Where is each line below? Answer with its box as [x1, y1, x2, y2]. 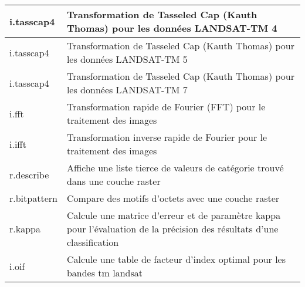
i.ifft [9, 137, 26, 151]
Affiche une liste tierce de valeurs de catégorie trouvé [66, 161, 284, 174]
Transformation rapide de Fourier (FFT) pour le [66, 100, 266, 113]
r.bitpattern [9, 191, 57, 205]
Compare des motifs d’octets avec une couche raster [66, 191, 280, 205]
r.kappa [9, 222, 40, 235]
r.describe [9, 167, 49, 181]
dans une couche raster [66, 174, 161, 188]
